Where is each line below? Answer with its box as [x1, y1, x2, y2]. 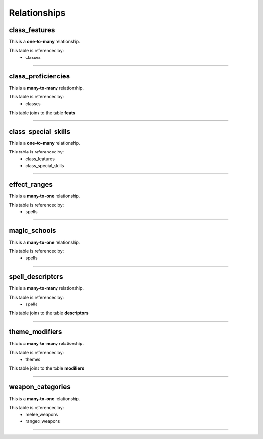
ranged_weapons [25, 418, 60, 424]
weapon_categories [9, 383, 71, 391]
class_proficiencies [9, 72, 70, 80]
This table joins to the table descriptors [9, 310, 89, 316]
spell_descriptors [9, 273, 63, 281]
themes [25, 356, 41, 363]
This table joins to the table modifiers [9, 365, 85, 371]
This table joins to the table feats [9, 110, 75, 115]
